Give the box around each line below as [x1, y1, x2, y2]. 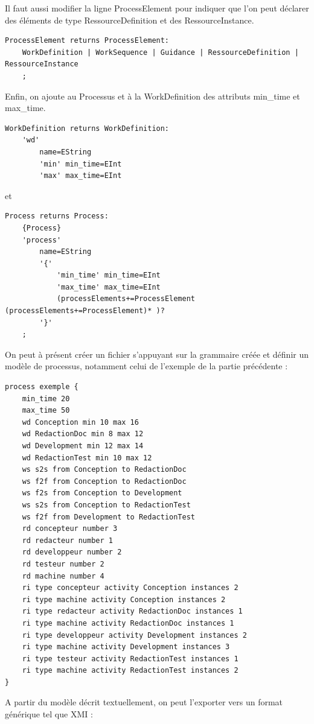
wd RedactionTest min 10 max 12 [22, 453, 152, 462]
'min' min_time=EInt [39, 159, 122, 168]
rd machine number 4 [22, 571, 104, 580]
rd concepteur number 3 [22, 524, 118, 533]
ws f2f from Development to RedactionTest [22, 512, 195, 521]
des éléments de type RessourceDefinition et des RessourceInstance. [5, 13, 254, 26]
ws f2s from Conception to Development [22, 489, 182, 498]
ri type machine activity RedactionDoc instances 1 [22, 618, 234, 627]
